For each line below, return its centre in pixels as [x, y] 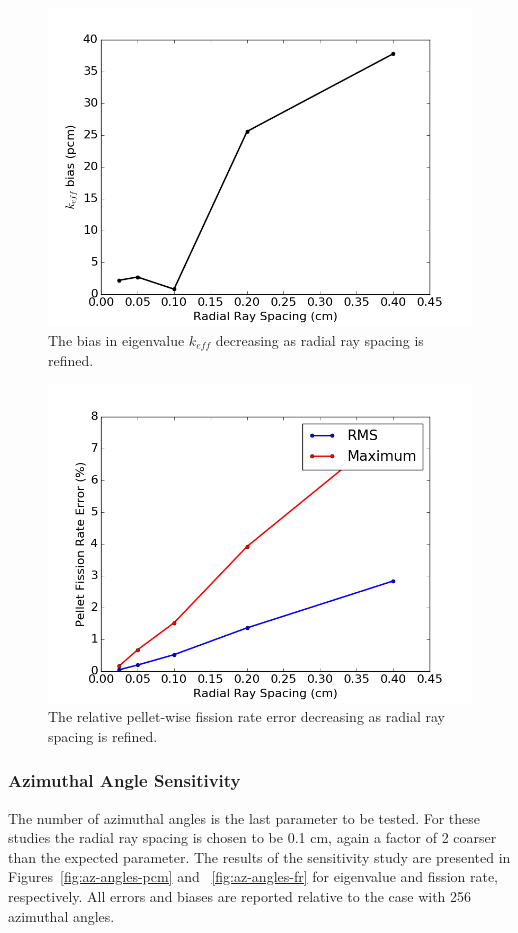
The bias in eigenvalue [116, 339]
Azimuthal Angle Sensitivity [124, 780]
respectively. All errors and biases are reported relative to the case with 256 [240, 896]
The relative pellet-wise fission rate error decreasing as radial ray [246, 716]
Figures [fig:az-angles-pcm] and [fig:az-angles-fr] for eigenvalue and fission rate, [253, 876]
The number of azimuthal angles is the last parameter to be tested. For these [244, 817]
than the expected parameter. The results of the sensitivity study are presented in [259, 856]
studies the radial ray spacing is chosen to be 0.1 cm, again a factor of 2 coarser [252, 837]
